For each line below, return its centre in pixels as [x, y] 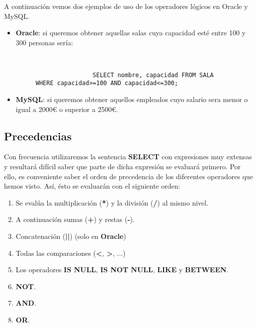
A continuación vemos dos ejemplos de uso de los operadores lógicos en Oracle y [126, 6]
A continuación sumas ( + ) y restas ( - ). [75, 219]
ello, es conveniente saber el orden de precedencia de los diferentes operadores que [129, 176]
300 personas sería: [44, 42]
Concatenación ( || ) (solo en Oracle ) [71, 236]
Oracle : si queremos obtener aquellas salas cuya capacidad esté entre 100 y [130, 33]
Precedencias [38, 136]
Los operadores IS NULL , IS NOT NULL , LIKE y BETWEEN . [122, 270]
